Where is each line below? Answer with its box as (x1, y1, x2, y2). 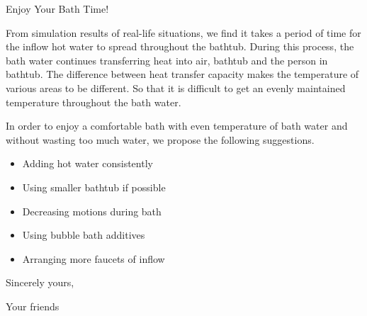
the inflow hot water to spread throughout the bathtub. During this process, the (6, 39, 354, 54)
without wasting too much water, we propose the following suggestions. (6, 132, 315, 147)
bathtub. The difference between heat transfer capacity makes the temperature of (6, 67, 359, 81)
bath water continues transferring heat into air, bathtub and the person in (6, 52, 328, 67)
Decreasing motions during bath (22, 203, 162, 218)
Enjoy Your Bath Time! (6, 1, 109, 16)
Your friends (6, 298, 60, 313)
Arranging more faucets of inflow (22, 251, 165, 266)
